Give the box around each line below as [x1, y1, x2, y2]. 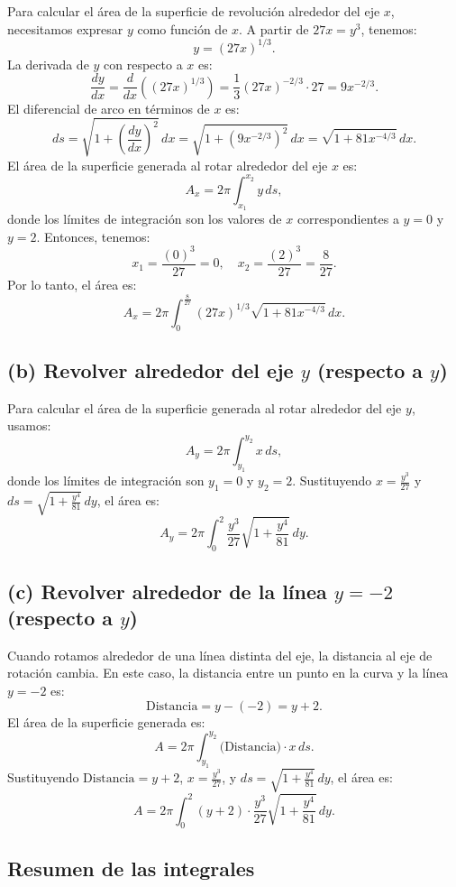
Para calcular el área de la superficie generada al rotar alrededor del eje [7, 398, 402, 417]
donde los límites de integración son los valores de [7, 209, 282, 228]
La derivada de [7, 54, 89, 73]
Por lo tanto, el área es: [7, 274, 137, 293]
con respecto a [104, 54, 183, 73]
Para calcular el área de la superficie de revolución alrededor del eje [7, 2, 380, 20]
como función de [137, 19, 228, 38]
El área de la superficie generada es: [7, 712, 205, 731]
